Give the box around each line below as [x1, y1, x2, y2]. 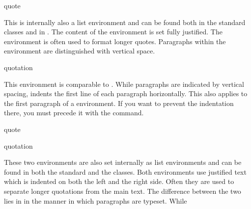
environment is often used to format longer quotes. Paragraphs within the [4, 36, 226, 46]
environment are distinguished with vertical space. [4, 46, 155, 56]
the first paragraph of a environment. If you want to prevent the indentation [4, 98, 234, 108]
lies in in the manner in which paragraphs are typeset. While [4, 195, 187, 206]
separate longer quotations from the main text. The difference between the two [4, 185, 241, 196]
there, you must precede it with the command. [4, 107, 144, 118]
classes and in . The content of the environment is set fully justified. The [4, 26, 223, 37]
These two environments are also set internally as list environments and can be [4, 157, 242, 167]
